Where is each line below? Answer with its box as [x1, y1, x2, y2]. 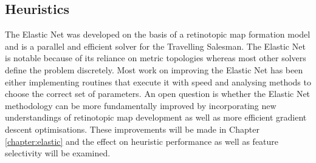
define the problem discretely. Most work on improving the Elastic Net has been [5, 63, 303, 76]
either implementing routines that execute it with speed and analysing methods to [5, 75, 311, 88]
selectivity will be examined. [5, 147, 111, 159]
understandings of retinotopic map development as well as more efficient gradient [5, 111, 307, 124]
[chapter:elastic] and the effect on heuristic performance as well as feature [5, 135, 279, 147]
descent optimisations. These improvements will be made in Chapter [5, 122, 259, 135]
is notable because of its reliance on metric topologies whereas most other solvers [5, 52, 306, 64]
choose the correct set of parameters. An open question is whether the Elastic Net [5, 87, 311, 100]
